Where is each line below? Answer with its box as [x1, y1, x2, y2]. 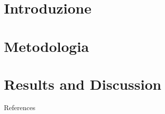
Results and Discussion [4, 74, 162, 94]
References [4, 102, 36, 112]
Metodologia [4, 36, 89, 56]
